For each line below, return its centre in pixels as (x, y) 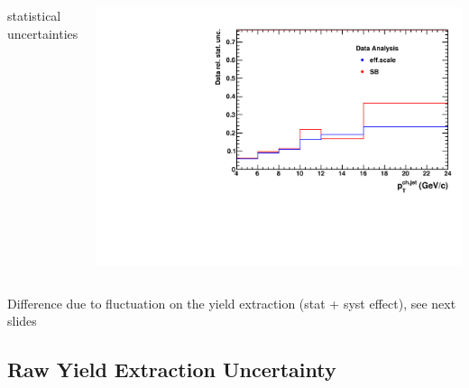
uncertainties (43, 33)
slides (22, 321)
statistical (34, 15)
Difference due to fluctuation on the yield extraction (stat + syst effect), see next (232, 303)
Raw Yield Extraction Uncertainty (172, 370)
